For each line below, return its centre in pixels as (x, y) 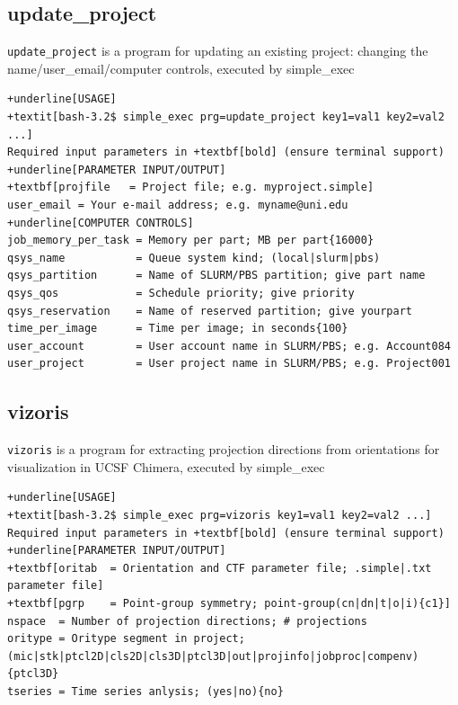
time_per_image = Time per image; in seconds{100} (178, 329)
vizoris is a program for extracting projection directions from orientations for (224, 449)
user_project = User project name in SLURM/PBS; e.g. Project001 (229, 364)
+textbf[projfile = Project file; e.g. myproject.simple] (191, 187)
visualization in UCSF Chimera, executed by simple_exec (166, 466)
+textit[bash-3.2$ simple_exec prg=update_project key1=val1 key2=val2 (226, 117)
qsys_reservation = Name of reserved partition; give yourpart (210, 311)
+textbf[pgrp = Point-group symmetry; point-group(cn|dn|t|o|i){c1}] (229, 603)
